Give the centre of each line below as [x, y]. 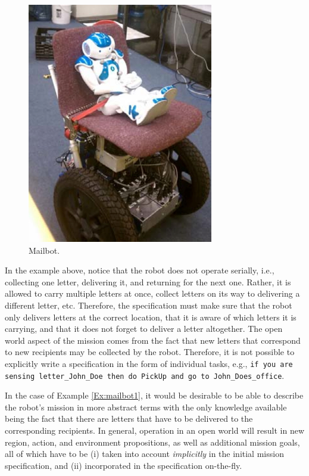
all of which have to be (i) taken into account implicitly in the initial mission [144, 454]
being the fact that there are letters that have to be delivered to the [129, 419]
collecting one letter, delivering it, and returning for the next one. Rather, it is [148, 281]
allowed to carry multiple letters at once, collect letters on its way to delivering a [152, 293]
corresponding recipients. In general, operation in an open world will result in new [154, 430]
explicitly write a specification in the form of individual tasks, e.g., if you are [149, 363]
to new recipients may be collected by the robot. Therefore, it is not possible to [150, 352]
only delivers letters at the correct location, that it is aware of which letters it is [151, 317]
